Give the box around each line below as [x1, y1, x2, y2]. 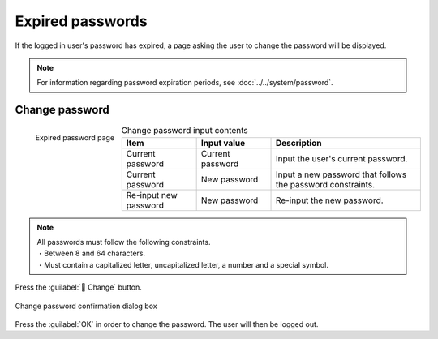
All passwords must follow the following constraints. [36, 238, 211, 247]
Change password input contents [121, 125, 248, 136]
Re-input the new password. [276, 195, 384, 206]
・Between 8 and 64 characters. [36, 248, 146, 259]
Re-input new [126, 189, 178, 200]
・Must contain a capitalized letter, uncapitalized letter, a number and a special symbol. [36, 260, 328, 269]
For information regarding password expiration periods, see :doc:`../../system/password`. [36, 78, 333, 88]
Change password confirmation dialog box [15, 301, 157, 311]
